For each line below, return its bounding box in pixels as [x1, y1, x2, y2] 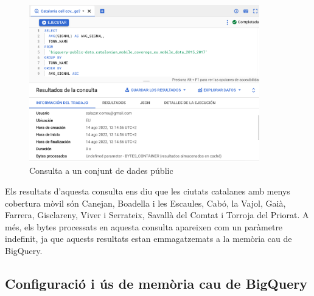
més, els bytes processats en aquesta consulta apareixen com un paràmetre [5, 220, 283, 233]
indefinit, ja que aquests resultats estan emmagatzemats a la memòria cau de [5, 232, 292, 245]
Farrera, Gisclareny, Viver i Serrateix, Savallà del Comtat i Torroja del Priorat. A [5, 208, 309, 221]
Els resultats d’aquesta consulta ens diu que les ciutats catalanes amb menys [5, 184, 290, 197]
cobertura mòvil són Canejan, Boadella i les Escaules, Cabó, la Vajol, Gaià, [5, 196, 286, 209]
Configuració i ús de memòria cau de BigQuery [5, 274, 307, 292]
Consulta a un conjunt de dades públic [29, 164, 173, 177]
